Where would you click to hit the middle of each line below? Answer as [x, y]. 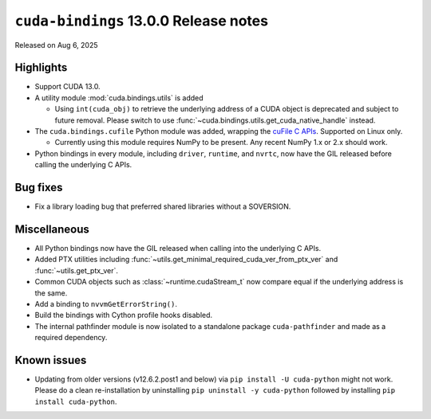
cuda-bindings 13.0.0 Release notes [142, 21]
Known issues [51, 360]
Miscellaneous [52, 229]
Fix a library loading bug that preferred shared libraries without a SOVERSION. [163, 206]
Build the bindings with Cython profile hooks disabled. [124, 315]
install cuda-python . [76, 401]
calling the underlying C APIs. [83, 165]
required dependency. [71, 338]
